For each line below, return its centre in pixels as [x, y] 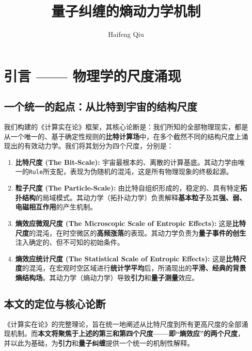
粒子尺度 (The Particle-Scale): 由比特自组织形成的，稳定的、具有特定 [128, 188]
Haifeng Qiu [126, 34]
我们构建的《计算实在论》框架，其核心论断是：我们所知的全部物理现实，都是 [126, 127]
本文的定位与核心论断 [55, 303]
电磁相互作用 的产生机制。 [56, 207]
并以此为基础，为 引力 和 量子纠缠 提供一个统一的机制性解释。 [99, 343]
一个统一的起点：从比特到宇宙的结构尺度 [101, 106]
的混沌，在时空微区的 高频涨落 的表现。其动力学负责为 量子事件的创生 [137, 232]
